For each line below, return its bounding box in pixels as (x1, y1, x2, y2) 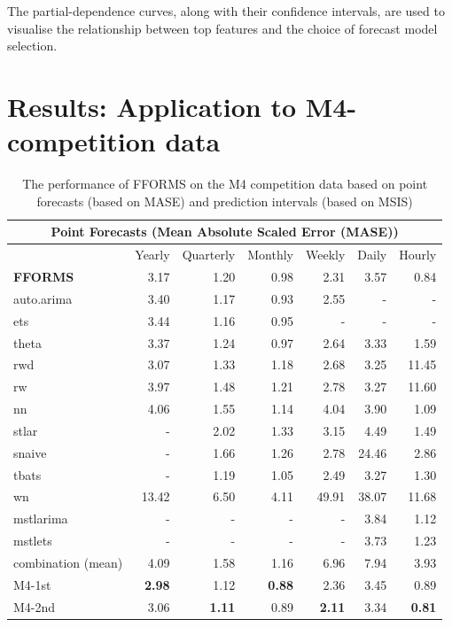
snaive (13, 443, 47, 461)
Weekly (305, 245, 346, 264)
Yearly (135, 245, 170, 264)
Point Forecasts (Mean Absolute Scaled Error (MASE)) (51, 222, 399, 241)
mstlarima (13, 509, 68, 528)
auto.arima (13, 289, 73, 307)
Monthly (247, 245, 293, 264)
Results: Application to (7, 88, 297, 124)
